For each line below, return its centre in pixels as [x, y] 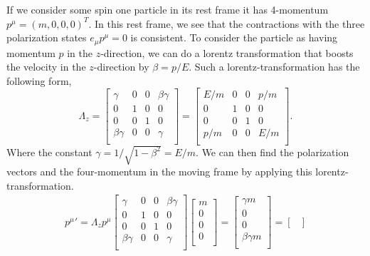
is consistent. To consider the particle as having [234, 37]
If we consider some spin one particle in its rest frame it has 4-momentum [168, 9]
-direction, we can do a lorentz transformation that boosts [227, 52]
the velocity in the [46, 67]
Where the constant [49, 152]
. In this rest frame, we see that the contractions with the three [227, 23]
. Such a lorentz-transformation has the [274, 67]
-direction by [121, 67]
